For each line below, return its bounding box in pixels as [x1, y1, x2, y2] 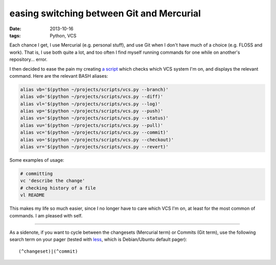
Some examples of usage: [9, 157, 64, 163]
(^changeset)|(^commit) [18, 248, 78, 254]
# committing [20, 170, 53, 176]
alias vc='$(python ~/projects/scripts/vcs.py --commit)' [20, 129, 169, 136]
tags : [9, 32, 21, 38]
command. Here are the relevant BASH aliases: [9, 73, 108, 79]
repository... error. [9, 56, 48, 62]
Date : [9, 26, 21, 32]
